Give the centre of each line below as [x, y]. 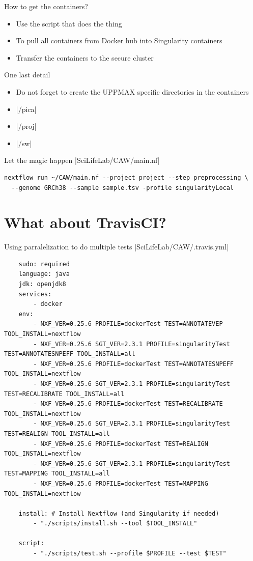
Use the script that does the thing [69, 23]
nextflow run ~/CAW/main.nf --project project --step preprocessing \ [126, 177]
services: [35, 294]
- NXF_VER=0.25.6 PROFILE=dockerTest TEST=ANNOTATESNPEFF [134, 364]
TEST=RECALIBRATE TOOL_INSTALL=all [64, 394]
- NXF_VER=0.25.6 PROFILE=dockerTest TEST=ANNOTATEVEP [128, 324]
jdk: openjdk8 [42, 284]
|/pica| [26, 109]
